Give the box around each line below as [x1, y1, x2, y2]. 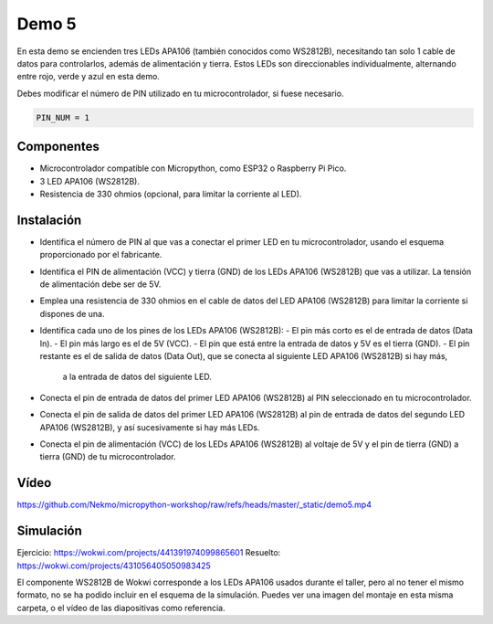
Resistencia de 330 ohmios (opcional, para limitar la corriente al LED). [39, 188, 302, 199]
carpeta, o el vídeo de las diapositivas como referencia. [16, 602, 226, 613]
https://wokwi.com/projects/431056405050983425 [16, 560, 212, 571]
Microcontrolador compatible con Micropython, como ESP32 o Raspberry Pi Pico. [39, 163, 347, 174]
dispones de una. [39, 308, 105, 319]
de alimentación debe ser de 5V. [39, 279, 162, 290]
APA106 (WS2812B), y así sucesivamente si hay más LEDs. [39, 421, 260, 433]
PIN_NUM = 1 [36, 112, 90, 122]
